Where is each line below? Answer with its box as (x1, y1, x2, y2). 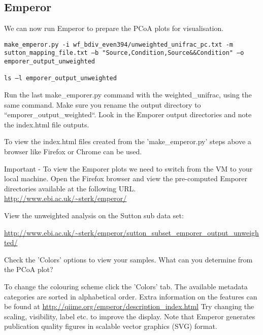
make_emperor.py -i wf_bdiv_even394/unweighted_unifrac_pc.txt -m (4, 41, 234, 48)
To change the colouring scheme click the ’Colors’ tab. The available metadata (4, 281, 248, 291)
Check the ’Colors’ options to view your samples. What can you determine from (4, 254, 253, 264)
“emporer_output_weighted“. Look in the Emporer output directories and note (4, 109, 252, 120)
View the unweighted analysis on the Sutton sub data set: (4, 210, 184, 221)
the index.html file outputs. (4, 119, 89, 129)
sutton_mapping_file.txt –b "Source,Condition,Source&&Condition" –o (4, 49, 244, 57)
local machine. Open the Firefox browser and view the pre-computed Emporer (4, 173, 248, 184)
